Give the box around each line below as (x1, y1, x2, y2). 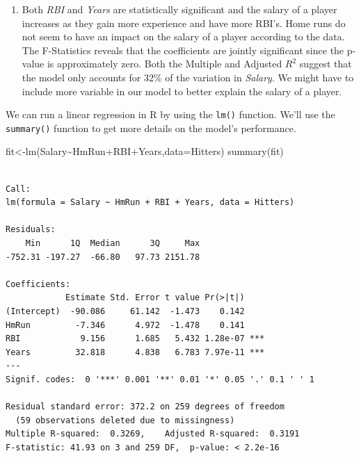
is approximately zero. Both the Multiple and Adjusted (47, 56, 282, 71)
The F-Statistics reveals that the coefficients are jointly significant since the (22, 42, 344, 57)
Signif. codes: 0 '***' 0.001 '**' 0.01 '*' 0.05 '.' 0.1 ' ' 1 (6, 374, 314, 384)
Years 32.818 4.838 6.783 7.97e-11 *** (6, 347, 265, 357)
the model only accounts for (22, 69, 141, 84)
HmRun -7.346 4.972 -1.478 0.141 (6, 320, 245, 330)
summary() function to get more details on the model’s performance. (6, 120, 296, 135)
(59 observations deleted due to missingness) (15, 415, 235, 425)
